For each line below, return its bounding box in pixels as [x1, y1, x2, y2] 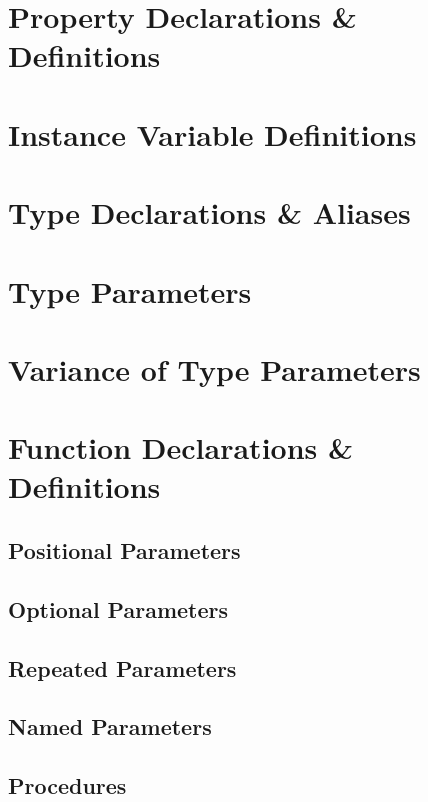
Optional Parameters [8, 593, 229, 624]
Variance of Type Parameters [8, 348, 421, 389]
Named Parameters [8, 711, 212, 742]
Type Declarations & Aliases [8, 192, 411, 233]
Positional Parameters [8, 535, 241, 566]
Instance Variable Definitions [8, 113, 417, 154]
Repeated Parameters [8, 652, 237, 683]
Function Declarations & [8, 427, 354, 468]
